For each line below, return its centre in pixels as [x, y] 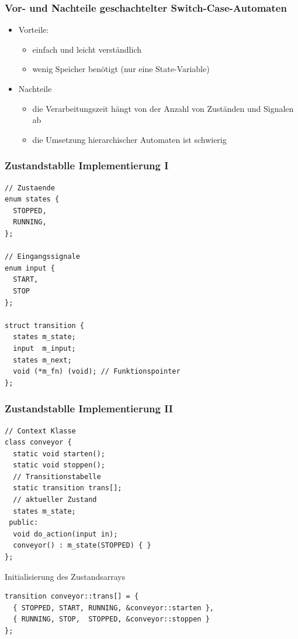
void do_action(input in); [65, 534]
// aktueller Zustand [55, 500]
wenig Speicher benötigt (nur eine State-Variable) [121, 69]
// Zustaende [30, 188]
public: [24, 523]
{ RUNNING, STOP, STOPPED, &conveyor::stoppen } [111, 619]
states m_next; [42, 360]
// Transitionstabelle [57, 476]
